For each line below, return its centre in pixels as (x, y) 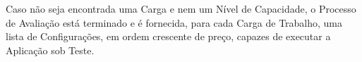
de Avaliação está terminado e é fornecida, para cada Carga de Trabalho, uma (174, 22)
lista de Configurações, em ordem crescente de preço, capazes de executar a (168, 36)
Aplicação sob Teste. (50, 50)
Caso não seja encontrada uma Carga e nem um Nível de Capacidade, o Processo (181, 8)
